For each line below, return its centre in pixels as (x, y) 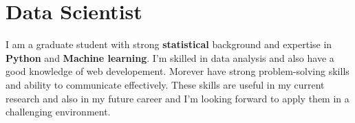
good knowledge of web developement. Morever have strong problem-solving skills (177, 71)
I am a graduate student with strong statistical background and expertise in (169, 44)
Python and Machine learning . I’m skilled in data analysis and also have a (170, 57)
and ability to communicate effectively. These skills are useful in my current (165, 84)
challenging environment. (58, 112)
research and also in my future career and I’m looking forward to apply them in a (177, 98)
